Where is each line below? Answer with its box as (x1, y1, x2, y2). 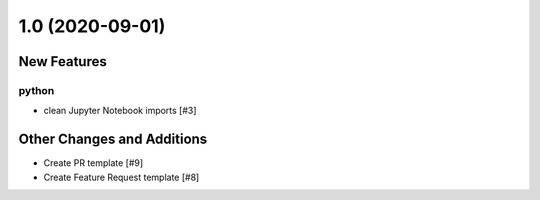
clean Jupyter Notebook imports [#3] (43, 105, 197, 117)
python (18, 83, 55, 97)
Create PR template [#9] (43, 157, 144, 169)
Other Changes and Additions (18, 131, 208, 148)
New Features (18, 53, 107, 70)
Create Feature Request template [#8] (43, 171, 200, 183)
